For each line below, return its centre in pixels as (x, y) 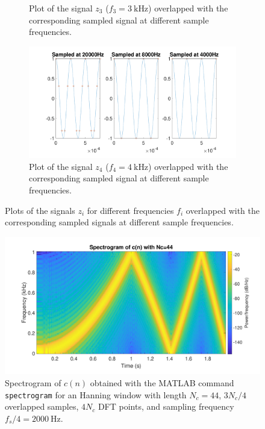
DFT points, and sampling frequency (166, 406)
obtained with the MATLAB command (162, 382)
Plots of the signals (40, 210)
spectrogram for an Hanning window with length (96, 394)
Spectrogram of (33, 382)
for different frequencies (130, 210)
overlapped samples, (42, 406)
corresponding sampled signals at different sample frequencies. (119, 222)
